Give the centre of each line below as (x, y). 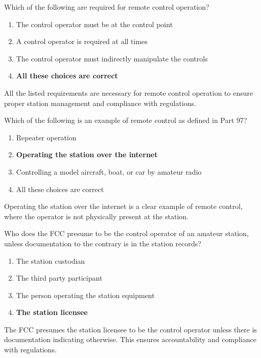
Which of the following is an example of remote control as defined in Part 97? (126, 120)
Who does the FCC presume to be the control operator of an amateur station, (126, 233)
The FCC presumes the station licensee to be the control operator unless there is (131, 329)
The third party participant (59, 278)
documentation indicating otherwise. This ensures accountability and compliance (130, 339)
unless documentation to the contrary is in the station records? (103, 243)
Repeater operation (46, 137)
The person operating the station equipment (85, 295)
